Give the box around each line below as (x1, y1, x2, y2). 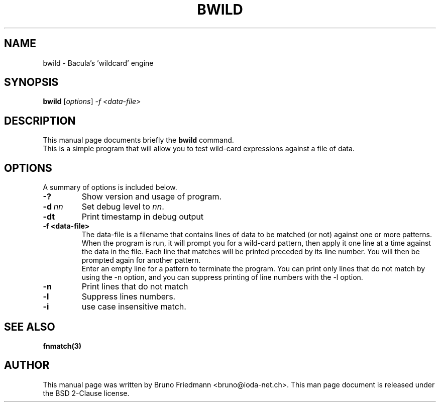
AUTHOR (4, 359, 50, 372)
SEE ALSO (4, 320, 55, 333)
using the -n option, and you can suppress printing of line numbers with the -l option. (81, 273, 363, 282)
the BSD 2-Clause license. (43, 388, 130, 397)
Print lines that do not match (81, 281, 188, 292)
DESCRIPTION (4, 114, 76, 127)
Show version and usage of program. (81, 191, 222, 202)
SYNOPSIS (4, 76, 59, 89)
